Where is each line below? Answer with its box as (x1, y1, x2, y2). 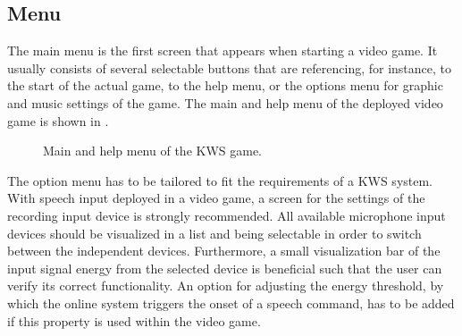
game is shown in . (7, 111, 109, 130)
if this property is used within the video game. (7, 311, 261, 330)
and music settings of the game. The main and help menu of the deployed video (7, 93, 443, 112)
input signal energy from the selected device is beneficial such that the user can (7, 258, 442, 277)
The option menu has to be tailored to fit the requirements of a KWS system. (7, 171, 433, 189)
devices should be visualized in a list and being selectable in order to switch (7, 223, 422, 242)
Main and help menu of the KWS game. (43, 141, 263, 160)
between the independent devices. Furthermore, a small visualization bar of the (7, 241, 441, 260)
